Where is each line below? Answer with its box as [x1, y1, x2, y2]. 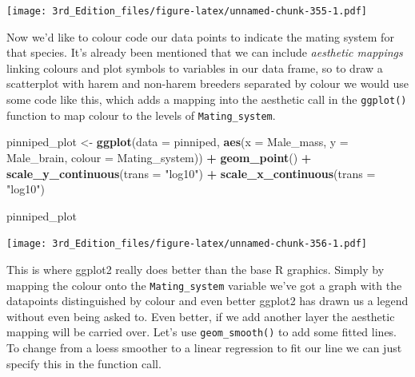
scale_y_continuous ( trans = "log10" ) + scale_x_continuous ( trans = [6, 165, 376, 181]
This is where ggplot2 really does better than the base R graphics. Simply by [6, 260, 385, 277]
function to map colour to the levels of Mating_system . [6, 106, 276, 123]
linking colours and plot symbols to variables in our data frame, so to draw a [6, 59, 383, 76]
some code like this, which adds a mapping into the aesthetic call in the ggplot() [6, 91, 407, 108]
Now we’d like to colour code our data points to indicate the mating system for [6, 28, 394, 45]
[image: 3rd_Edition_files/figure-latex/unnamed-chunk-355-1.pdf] [6, 6, 368, 17]
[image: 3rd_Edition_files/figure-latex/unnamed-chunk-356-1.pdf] [6, 238, 368, 250]
